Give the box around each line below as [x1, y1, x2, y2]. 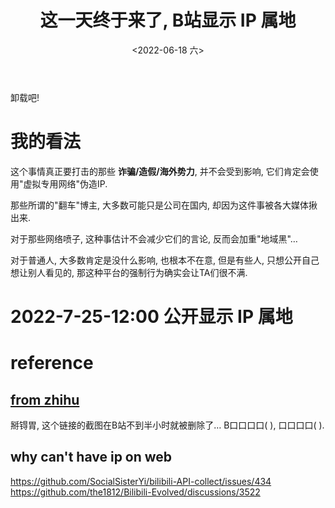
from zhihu [10, 391, 80, 408]
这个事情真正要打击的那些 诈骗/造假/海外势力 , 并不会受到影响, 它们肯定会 [10, 165, 310, 177]
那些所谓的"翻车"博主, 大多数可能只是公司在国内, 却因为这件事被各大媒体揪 [10, 199, 318, 211]
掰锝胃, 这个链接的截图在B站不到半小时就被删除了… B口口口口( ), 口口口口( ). [10, 419, 325, 431]
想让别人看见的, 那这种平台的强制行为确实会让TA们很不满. [10, 266, 248, 278]
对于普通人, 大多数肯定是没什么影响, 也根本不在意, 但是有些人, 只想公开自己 [10, 254, 320, 266]
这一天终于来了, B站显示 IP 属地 [39, 9, 297, 32]
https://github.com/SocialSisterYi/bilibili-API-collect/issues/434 [10, 475, 272, 487]
